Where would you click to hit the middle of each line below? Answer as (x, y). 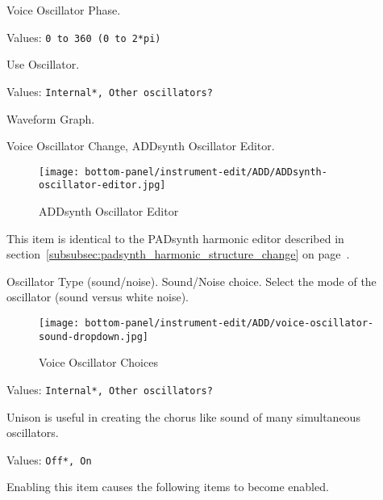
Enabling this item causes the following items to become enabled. (168, 487)
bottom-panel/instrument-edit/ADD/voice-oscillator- (229, 323)
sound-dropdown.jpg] (94, 336)
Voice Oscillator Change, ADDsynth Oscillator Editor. (141, 146)
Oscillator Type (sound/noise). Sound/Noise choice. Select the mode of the (191, 281)
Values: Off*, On (49, 459)
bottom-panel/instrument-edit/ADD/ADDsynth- (206, 172)
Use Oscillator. (43, 64)
